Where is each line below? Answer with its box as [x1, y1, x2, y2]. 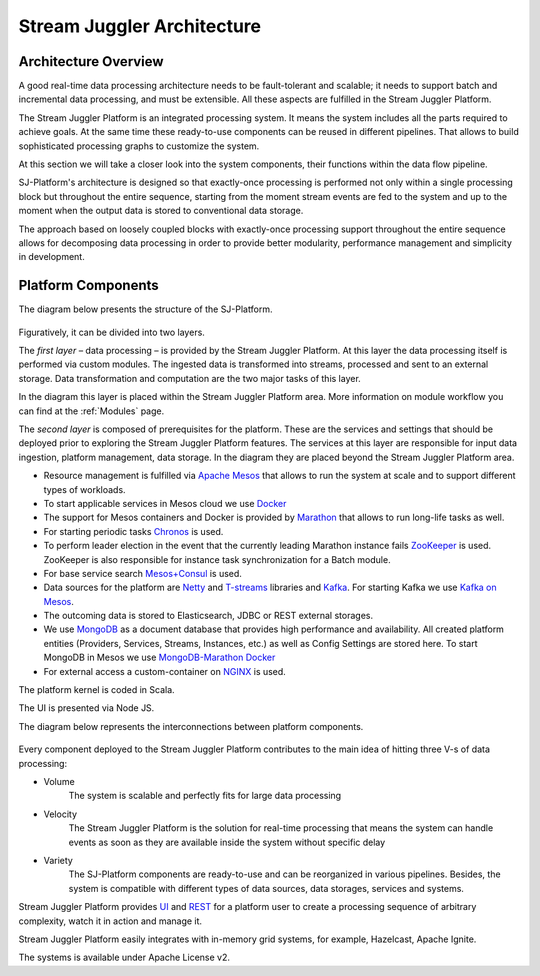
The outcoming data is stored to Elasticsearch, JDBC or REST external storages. [43, 610, 374, 622]
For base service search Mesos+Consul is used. [43, 567, 242, 579]
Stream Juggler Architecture [18, 15, 262, 37]
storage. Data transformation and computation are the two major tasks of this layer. [18, 372, 362, 384]
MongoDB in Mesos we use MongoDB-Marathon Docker [43, 651, 276, 664]
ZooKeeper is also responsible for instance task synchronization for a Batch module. [43, 553, 391, 565]
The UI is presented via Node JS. [18, 702, 155, 714]
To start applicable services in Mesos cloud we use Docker [43, 497, 287, 509]
